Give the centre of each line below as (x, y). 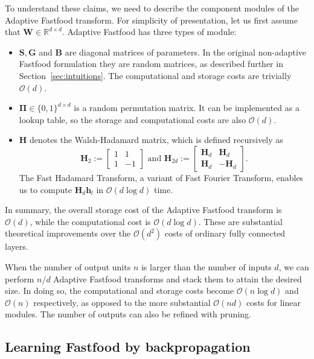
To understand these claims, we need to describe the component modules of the (152, 8)
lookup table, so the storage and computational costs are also (133, 119)
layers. (17, 246)
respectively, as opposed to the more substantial (122, 302)
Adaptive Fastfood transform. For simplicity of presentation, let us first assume (152, 20)
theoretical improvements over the (68, 233)
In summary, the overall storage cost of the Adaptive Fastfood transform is (143, 210)
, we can (294, 266)
